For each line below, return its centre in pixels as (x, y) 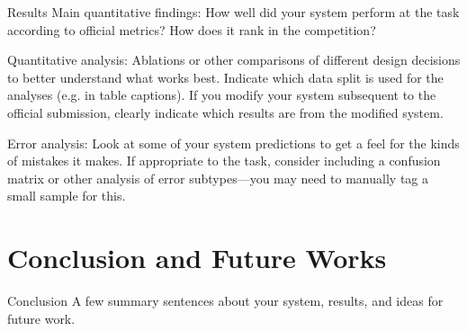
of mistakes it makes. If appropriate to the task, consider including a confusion (224, 161)
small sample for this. (67, 196)
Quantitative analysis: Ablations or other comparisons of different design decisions (234, 60)
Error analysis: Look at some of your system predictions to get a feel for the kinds (233, 143)
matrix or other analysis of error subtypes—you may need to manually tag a (218, 178)
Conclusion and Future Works (197, 258)
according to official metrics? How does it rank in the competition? (192, 29)
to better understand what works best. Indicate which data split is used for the (225, 77)
